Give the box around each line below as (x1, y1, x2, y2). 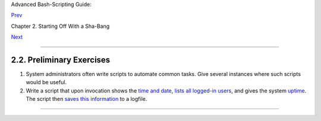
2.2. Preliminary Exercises (11, 55, 111, 65)
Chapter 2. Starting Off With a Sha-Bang (11, 23, 110, 30)
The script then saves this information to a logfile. (26, 95, 147, 103)
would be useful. (26, 79, 67, 86)
